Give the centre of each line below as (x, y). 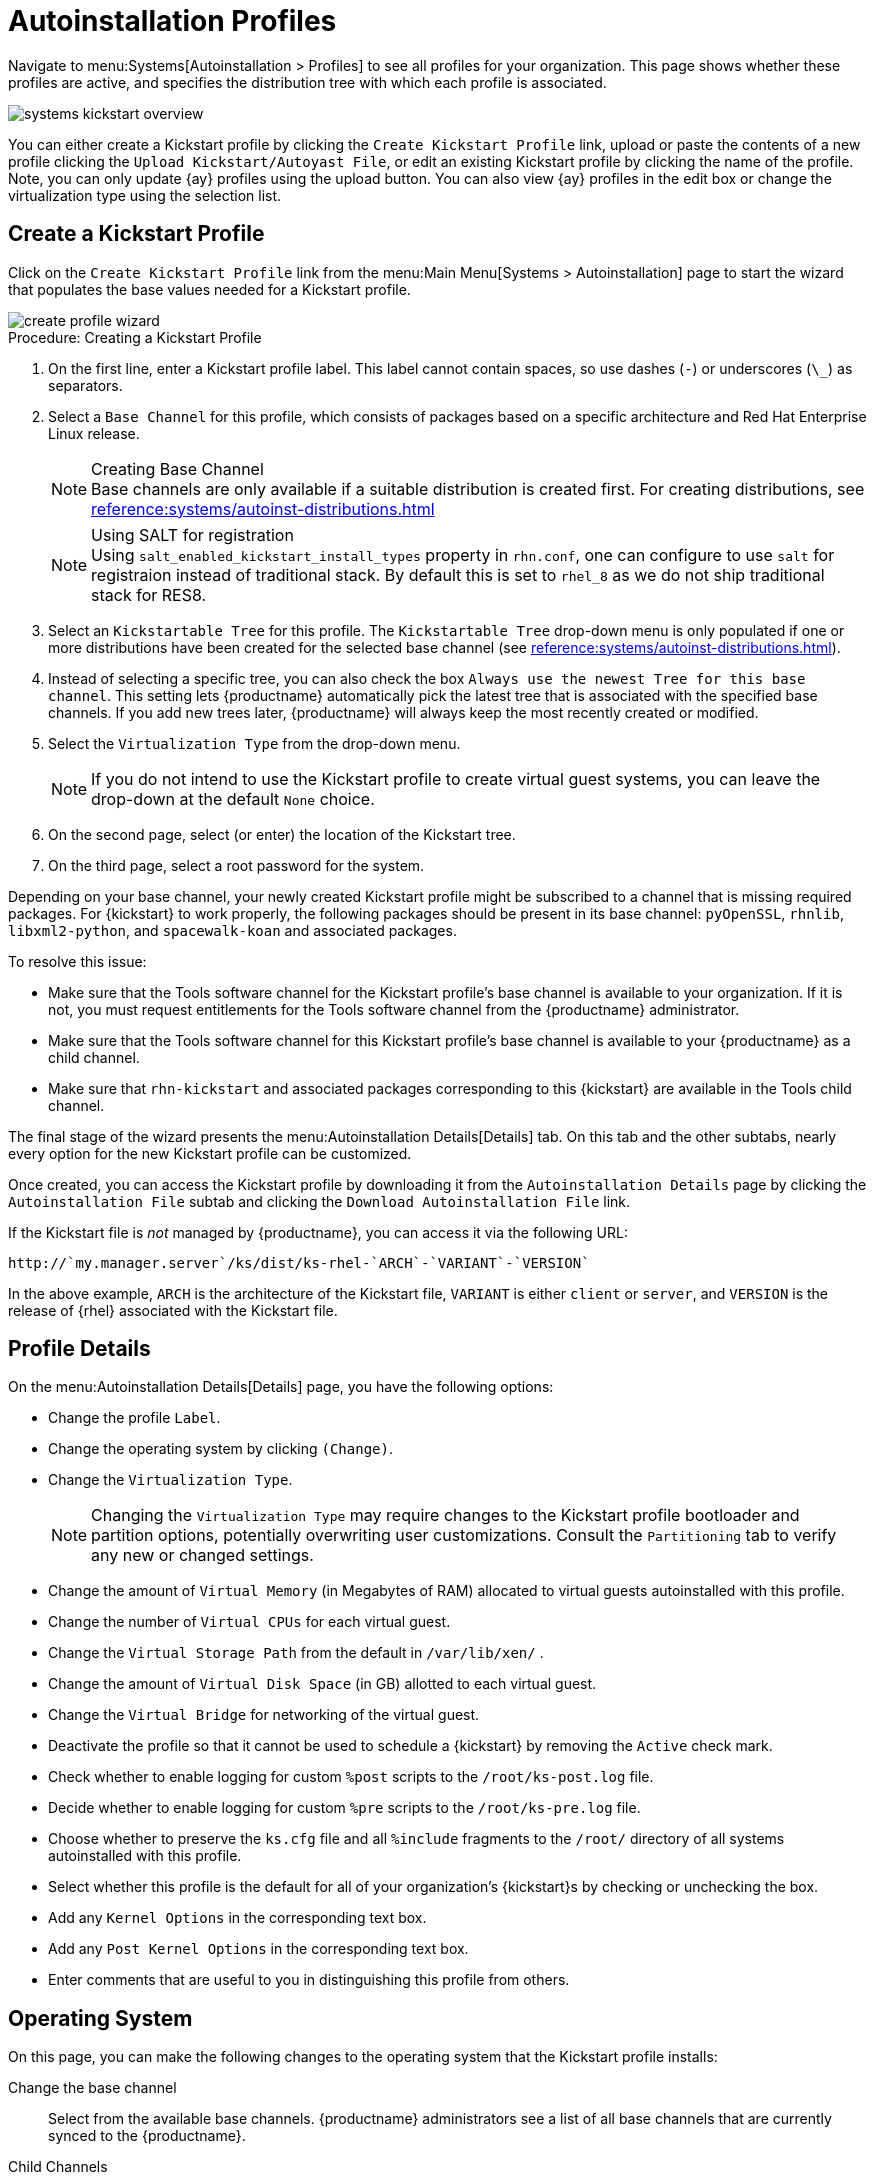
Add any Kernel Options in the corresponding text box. (237, 1918)
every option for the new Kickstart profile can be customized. (210, 1153)
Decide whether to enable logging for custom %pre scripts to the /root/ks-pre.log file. (344, 1808)
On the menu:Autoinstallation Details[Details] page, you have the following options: (281, 1387)
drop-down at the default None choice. (233, 798)
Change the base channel (92, 2088)
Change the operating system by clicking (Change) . (220, 1449)
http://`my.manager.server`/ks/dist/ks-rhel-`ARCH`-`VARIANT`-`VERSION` (299, 1262)
